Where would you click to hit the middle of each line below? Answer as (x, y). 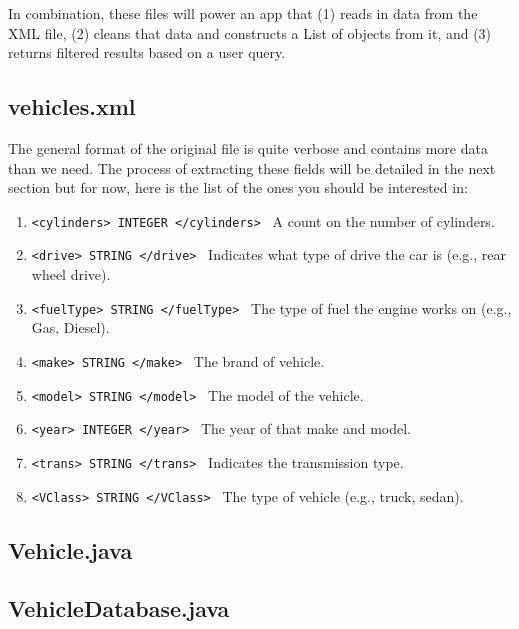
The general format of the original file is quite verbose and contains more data (248, 147)
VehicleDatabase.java (119, 608)
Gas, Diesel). (70, 327)
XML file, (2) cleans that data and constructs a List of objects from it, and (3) (250, 32)
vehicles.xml (72, 106)
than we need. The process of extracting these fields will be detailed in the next (252, 167)
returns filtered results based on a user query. (147, 52)
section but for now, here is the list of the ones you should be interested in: (238, 187)
